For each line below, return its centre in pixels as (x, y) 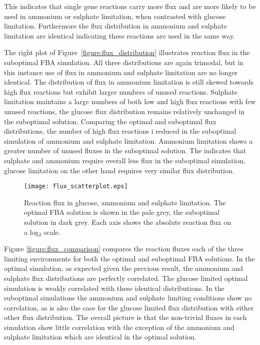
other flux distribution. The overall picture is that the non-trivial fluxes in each (125, 317)
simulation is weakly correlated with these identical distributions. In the (114, 288)
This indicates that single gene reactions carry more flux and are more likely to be (130, 6)
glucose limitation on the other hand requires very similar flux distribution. (119, 170)
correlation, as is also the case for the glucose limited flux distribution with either (129, 307)
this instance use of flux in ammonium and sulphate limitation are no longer (121, 72)
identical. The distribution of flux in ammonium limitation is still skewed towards (129, 82)
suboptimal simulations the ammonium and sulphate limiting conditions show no (128, 298)
